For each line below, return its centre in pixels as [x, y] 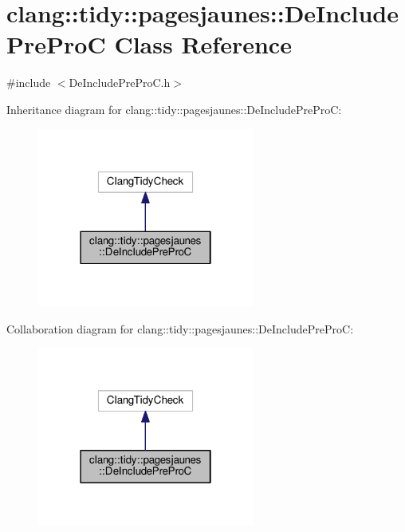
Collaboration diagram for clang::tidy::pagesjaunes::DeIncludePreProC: [180, 328]
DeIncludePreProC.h [120, 83]
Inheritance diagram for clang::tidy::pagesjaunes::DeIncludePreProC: [174, 109]
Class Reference [203, 44]
